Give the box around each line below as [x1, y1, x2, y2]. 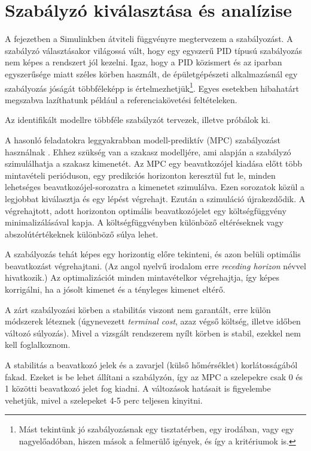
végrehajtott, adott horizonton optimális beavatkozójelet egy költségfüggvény [5, 204, 286, 217]
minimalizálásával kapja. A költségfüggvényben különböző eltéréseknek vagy [5, 216, 283, 228]
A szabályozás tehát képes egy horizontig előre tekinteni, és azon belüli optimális [5, 248, 301, 260]
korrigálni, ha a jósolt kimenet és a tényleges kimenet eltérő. [5, 283, 225, 296]
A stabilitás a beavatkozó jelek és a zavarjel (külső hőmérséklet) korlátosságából [5, 359, 298, 371]
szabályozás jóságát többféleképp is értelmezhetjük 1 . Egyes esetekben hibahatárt [5, 80, 299, 94]
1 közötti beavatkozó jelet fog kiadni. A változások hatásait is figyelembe [5, 382, 271, 395]
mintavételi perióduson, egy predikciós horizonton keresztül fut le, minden [5, 169, 276, 181]
